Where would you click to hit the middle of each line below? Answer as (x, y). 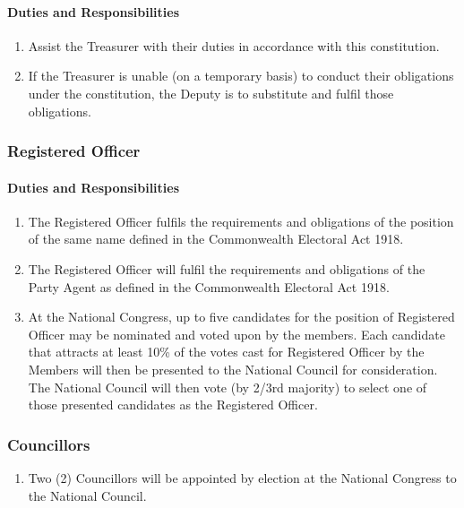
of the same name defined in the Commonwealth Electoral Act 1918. (216, 239)
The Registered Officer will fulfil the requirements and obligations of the (227, 269)
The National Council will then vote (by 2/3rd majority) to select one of (228, 387)
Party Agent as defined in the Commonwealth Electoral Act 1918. (209, 286)
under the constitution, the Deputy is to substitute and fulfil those (211, 93)
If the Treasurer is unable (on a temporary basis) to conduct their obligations (241, 76)
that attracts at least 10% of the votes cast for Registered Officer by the (226, 352)
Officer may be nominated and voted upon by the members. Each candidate (236, 334)
